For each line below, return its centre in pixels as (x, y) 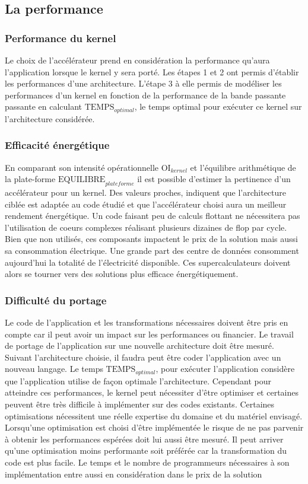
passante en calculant (44, 106)
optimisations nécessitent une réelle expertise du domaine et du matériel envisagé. (154, 415)
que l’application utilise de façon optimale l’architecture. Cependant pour (138, 380)
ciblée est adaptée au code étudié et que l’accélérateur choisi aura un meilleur (146, 204)
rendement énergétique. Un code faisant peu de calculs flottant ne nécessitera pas (153, 216)
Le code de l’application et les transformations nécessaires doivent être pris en (147, 322)
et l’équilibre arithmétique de (243, 167)
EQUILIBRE (82, 180)
